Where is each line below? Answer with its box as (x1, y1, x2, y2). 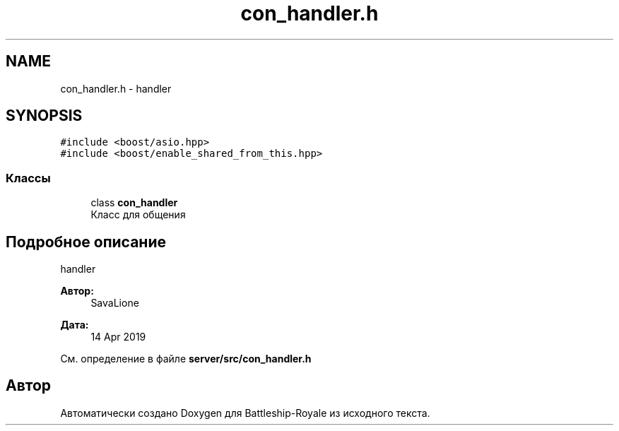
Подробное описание (6, 232, 166, 251)
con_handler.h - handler (60, 82, 172, 95)
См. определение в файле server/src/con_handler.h (60, 353, 312, 365)
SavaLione (90, 297, 139, 309)
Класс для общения (90, 208, 186, 221)
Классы (6, 170, 51, 185)
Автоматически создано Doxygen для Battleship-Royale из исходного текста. (60, 406, 430, 419)
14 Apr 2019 (90, 331, 146, 343)
